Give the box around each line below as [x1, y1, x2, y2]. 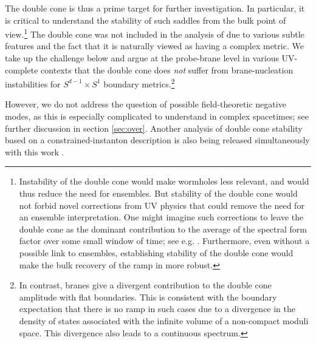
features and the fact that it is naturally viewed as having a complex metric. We [5, 39, 304, 52]
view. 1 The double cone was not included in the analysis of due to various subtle [5, 26, 304, 40]
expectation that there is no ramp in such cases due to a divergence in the [19, 302, 296, 315]
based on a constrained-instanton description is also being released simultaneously [5, 134, 310, 146]
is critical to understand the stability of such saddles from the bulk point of [5, 13, 286, 26]
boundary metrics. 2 [103, 76, 175, 90]
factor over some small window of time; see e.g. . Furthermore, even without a [19, 234, 310, 247]
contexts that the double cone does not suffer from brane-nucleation [41, 63, 294, 76]
